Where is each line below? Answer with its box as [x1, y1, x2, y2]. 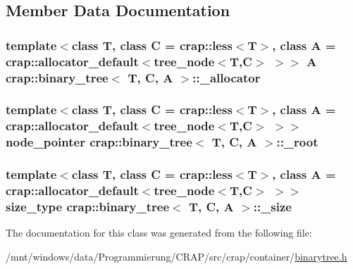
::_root [276, 133, 318, 151]
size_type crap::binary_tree [6, 197, 170, 215]
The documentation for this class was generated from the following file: [6, 225, 312, 240]
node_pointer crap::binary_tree [6, 133, 192, 151]
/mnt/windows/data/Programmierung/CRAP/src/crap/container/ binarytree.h [6, 249, 347, 263]
